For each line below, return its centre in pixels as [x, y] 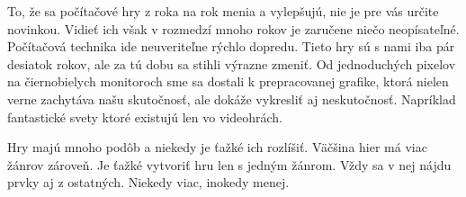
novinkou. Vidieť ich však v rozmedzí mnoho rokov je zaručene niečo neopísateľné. [233, 28]
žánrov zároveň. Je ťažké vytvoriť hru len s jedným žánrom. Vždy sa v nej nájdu [229, 164]
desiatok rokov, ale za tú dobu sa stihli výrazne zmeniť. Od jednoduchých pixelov [232, 63]
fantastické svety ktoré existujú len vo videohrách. [145, 116]
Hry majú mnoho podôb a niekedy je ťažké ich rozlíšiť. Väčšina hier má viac [217, 147]
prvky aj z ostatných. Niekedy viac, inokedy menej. [148, 182]
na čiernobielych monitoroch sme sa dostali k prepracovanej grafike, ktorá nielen [228, 81]
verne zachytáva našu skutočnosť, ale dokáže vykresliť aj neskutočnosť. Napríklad [232, 98]
